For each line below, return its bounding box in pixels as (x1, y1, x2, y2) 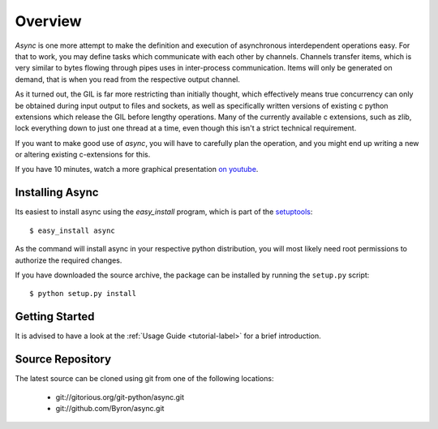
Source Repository (15, 353, 112, 367)
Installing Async (15, 186, 99, 199)
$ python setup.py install (29, 289, 137, 298)
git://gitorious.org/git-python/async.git (55, 392, 185, 401)
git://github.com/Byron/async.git (55, 403, 165, 413)
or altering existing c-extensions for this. (15, 150, 151, 160)
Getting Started (15, 310, 95, 324)
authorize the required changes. (15, 255, 122, 265)
